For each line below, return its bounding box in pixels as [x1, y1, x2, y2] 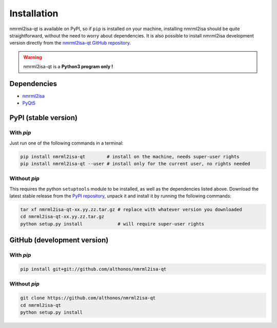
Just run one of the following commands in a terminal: [9, 140, 124, 146]
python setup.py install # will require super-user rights [20, 221, 205, 227]
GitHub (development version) [9, 236, 109, 244]
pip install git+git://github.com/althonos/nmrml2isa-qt [20, 266, 167, 272]
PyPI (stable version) [9, 113, 78, 122]
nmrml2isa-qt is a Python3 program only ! [23, 64, 113, 70]
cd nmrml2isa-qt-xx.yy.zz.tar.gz [20, 214, 105, 220]
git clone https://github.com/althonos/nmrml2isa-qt [20, 295, 156, 301]
